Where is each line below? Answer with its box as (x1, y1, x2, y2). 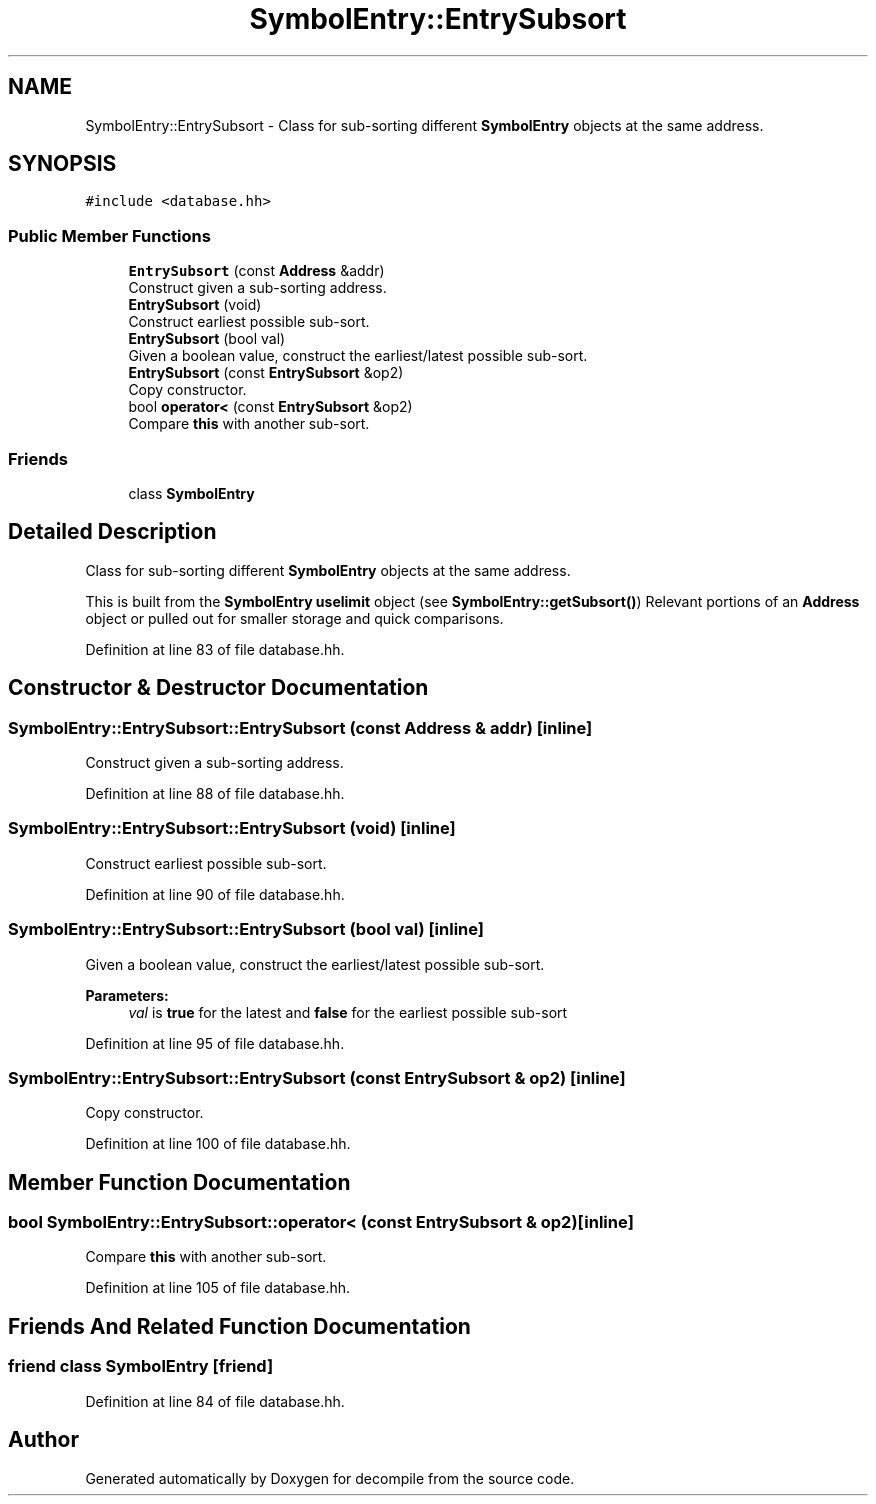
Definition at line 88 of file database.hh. (85, 785, 345, 802)
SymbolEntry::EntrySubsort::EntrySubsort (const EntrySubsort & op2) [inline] (8, 1067, 626, 1088)
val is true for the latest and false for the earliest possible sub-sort (128, 1003, 568, 1021)
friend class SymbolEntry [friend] (8, 1356, 274, 1377)
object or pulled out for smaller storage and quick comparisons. (85, 609, 504, 627)
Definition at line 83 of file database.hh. (85, 640, 345, 658)
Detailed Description (8, 519, 217, 545)
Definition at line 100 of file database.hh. (85, 1135, 351, 1153)
